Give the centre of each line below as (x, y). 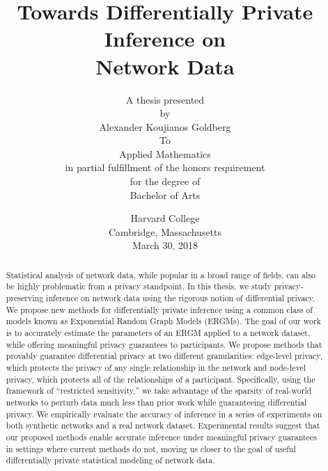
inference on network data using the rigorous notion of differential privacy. (181, 298)
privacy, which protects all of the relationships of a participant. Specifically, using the (161, 379)
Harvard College (165, 218)
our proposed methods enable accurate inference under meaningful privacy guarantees (161, 437)
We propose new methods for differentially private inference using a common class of (159, 309)
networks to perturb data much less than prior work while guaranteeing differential (156, 402)
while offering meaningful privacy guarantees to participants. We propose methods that (164, 344)
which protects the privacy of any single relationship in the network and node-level (156, 368)
